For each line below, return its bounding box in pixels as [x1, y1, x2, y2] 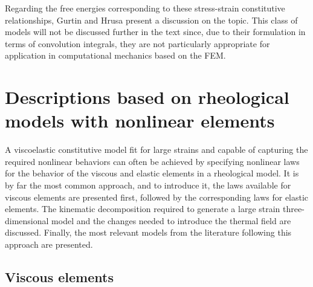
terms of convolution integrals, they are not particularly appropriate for [5, 37, 270, 50]
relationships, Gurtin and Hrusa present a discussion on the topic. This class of [5, 13, 298, 26]
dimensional [5, 214, 49, 227]
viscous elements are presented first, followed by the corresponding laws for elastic [5, 190, 309, 203]
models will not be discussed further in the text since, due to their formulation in [5, 25, 306, 38]
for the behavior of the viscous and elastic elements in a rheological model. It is [5, 167, 299, 179]
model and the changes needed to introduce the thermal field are [51, 214, 291, 227]
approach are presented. [5, 238, 93, 251]
